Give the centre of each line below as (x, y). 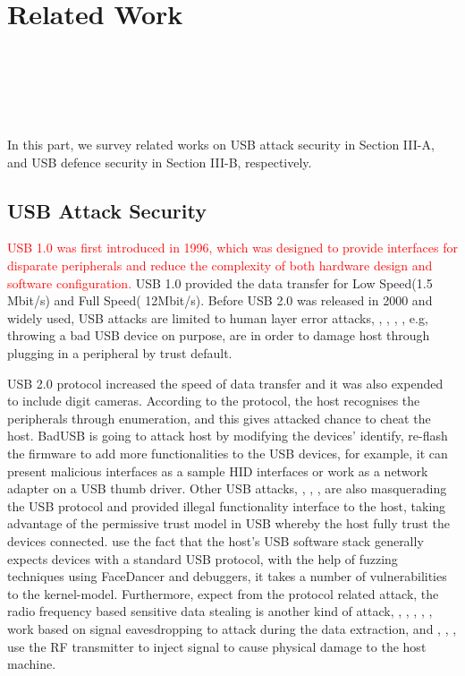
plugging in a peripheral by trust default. (120, 353)
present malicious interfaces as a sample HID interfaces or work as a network (218, 471)
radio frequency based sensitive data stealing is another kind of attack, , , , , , (220, 611)
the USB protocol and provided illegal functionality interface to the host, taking (227, 505)
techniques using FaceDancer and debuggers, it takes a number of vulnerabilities (227, 576)
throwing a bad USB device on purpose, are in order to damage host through (219, 335)
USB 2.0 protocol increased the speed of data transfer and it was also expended (225, 383)
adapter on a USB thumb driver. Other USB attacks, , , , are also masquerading (227, 488)
